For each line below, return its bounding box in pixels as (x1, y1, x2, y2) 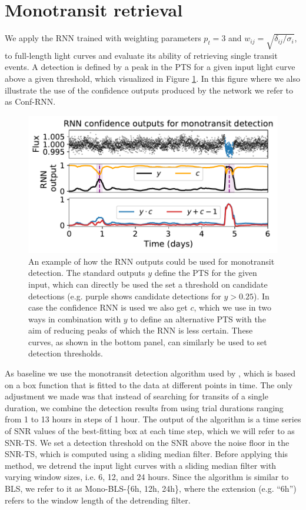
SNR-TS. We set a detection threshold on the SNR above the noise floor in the (5, 436, 290, 448)
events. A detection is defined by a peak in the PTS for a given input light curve (5, 61, 295, 73)
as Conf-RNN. (5, 95, 56, 108)
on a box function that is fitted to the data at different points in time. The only (5, 378, 293, 391)
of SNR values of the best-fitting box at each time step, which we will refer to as (5, 425, 295, 437)
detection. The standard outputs (28, 266, 145, 279)
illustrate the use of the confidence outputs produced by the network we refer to (5, 84, 294, 96)
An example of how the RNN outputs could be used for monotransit (28, 255, 275, 267)
